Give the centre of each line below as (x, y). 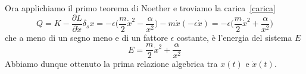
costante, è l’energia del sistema (234, 37)
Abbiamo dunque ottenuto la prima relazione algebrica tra (111, 64)
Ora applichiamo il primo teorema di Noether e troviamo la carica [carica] (140, 8)
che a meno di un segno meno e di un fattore (86, 37)
